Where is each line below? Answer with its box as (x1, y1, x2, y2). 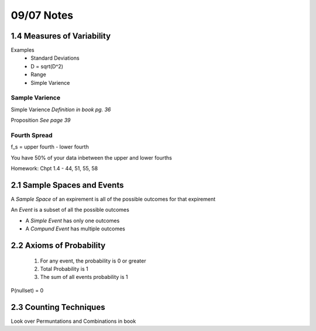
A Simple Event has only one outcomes (25, 217, 120, 224)
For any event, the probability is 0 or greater (40, 257, 146, 264)
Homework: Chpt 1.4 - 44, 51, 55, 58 (11, 165, 98, 172)
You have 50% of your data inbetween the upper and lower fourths (11, 154, 172, 161)
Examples (11, 47, 35, 54)
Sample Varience (11, 94, 61, 102)
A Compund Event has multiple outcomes (25, 225, 126, 232)
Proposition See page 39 (11, 117, 71, 124)
